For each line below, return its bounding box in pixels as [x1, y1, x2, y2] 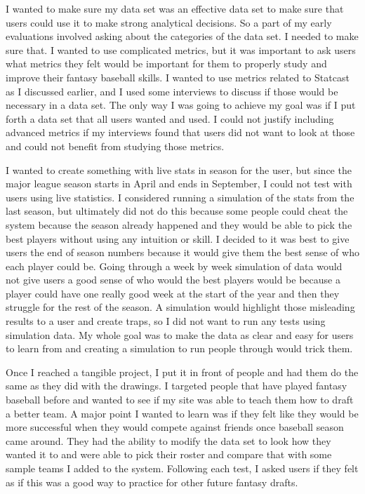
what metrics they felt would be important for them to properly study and [6, 56, 327, 71]
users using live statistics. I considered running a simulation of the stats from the [6, 189, 354, 204]
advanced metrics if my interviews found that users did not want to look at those [6, 125, 355, 140]
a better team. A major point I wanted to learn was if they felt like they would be [6, 406, 359, 420]
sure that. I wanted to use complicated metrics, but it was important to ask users [6, 42, 356, 57]
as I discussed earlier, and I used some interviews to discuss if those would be [6, 84, 338, 98]
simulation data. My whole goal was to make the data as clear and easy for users [6, 327, 354, 342]
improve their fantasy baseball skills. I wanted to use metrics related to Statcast [6, 69, 350, 84]
